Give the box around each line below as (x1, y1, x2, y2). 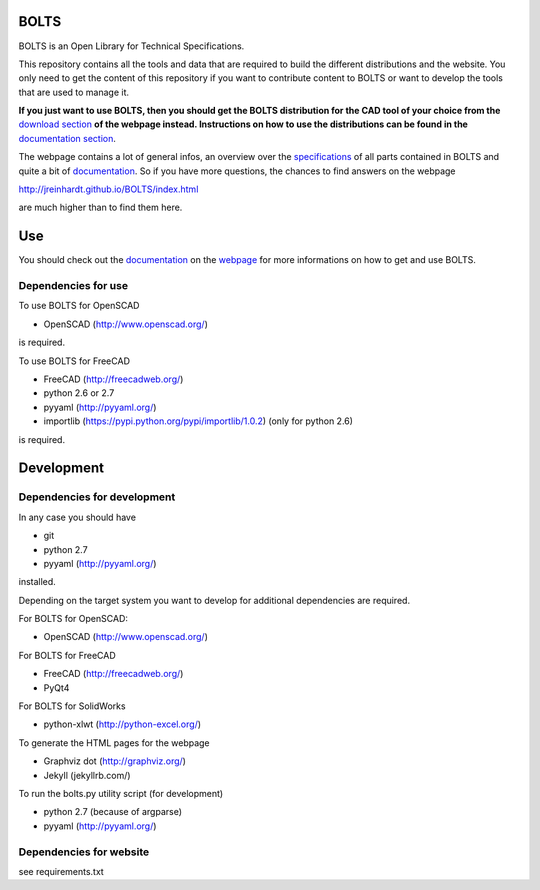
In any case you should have (18, 511, 137, 523)
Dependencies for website (18, 845, 150, 859)
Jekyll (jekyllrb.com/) (43, 769, 131, 781)
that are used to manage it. (18, 86, 130, 98)
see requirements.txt (18, 865, 104, 877)
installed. (18, 576, 57, 588)
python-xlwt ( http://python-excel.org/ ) (43, 718, 202, 730)
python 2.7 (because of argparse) (43, 806, 183, 818)
